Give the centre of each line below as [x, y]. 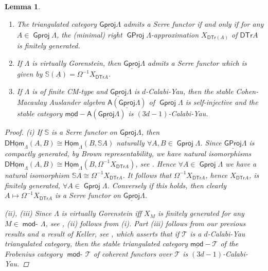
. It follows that [147, 175]
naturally [130, 143]
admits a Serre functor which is [197, 62]
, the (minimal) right [89, 34]
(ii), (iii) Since [28, 213]
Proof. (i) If [23, 131]
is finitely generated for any [201, 213]
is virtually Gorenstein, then [77, 62]
